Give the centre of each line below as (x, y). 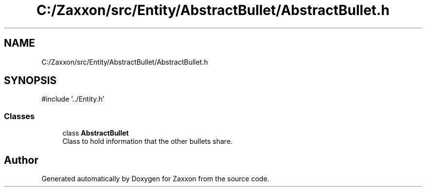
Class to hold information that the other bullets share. (148, 141)
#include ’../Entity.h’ (73, 99)
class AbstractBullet (96, 133)
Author (21, 160)
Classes (19, 116)
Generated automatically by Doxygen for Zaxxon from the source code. (155, 179)
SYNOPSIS (30, 81)
